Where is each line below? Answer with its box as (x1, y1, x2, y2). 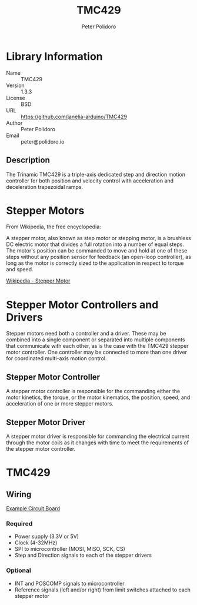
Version (6, 82, 25, 89)
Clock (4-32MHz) (14, 539, 58, 546)
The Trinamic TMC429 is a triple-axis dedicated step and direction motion (6, 171, 185, 178)
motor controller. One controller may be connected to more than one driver (6, 348, 187, 356)
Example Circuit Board (6, 505, 61, 512)
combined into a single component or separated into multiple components (6, 336, 185, 343)
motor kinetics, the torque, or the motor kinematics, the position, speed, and (6, 394, 191, 401)
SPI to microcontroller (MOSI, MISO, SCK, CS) (14, 546, 125, 553)
